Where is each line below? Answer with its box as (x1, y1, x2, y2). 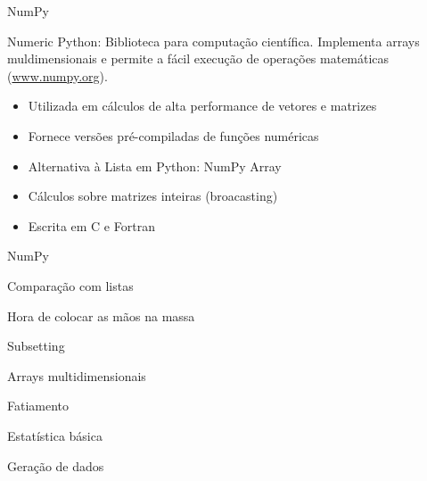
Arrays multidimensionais (7, 366, 146, 385)
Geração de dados (7, 456, 104, 475)
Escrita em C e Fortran (28, 216, 155, 235)
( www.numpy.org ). (7, 66, 108, 85)
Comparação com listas (7, 276, 134, 294)
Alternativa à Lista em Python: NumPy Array (28, 156, 282, 175)
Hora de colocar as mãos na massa (7, 306, 195, 325)
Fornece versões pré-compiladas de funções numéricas (28, 126, 319, 145)
